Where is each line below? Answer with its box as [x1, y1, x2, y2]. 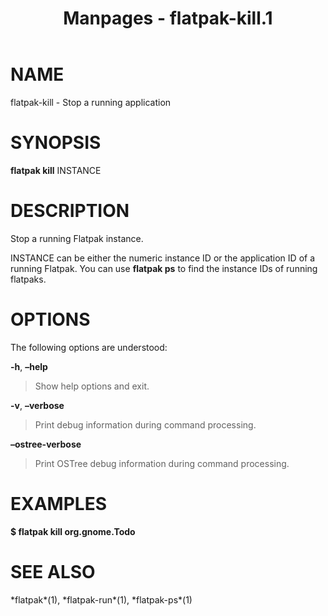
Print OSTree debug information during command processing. [34, 457, 290, 469]
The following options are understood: [10, 341, 168, 353]
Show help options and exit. [34, 380, 150, 392]
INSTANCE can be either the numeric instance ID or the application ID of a [10, 252, 316, 264]
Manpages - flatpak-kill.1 [63, 7, 273, 30]
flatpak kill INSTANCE [10, 164, 102, 176]
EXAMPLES [10, 492, 107, 515]
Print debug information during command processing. [34, 418, 257, 431]
